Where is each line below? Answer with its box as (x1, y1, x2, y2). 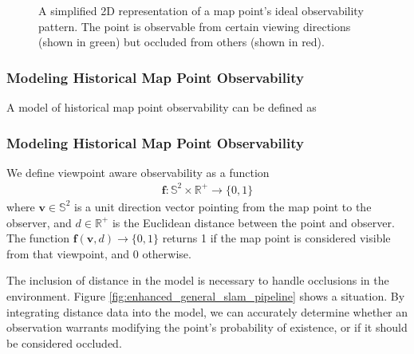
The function (6, 230, 69, 246)
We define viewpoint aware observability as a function (6, 163, 270, 180)
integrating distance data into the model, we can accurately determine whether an (6, 303, 408, 320)
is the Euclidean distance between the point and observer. (112, 214, 395, 230)
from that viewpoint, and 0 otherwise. (6, 245, 191, 262)
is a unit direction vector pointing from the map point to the (73, 198, 372, 214)
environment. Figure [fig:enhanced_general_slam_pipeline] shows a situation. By (6, 287, 405, 304)
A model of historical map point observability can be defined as (6, 99, 317, 115)
